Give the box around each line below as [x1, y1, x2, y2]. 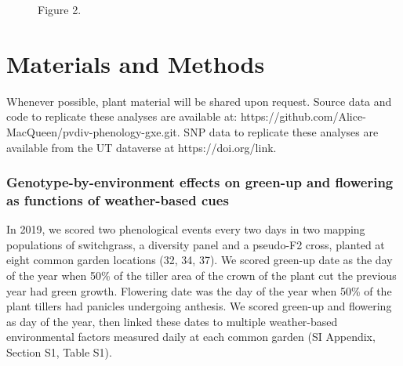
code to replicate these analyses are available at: [6, 108, 238, 125]
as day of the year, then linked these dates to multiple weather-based [6, 313, 338, 329]
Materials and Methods [6, 47, 265, 79]
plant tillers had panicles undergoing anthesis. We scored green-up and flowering [6, 298, 392, 314]
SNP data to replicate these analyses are [183, 123, 379, 140]
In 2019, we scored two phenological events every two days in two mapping [6, 221, 365, 237]
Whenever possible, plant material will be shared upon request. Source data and [6, 92, 392, 109]
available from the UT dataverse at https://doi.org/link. [6, 139, 277, 155]
